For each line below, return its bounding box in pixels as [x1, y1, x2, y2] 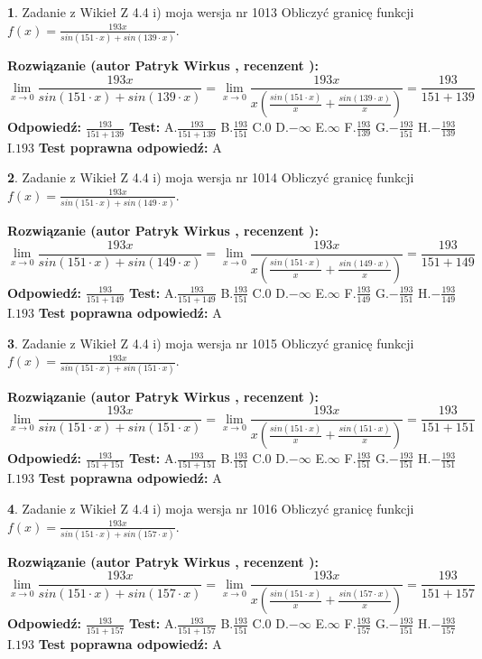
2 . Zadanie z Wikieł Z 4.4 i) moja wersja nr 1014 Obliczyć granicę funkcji [7, 168, 414, 187]
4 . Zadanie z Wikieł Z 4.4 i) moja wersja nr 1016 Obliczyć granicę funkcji [7, 498, 414, 517]
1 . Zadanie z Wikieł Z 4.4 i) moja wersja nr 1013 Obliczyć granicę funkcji [7, 3, 414, 21]
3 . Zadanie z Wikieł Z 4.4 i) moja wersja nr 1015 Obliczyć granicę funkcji [7, 333, 414, 352]
